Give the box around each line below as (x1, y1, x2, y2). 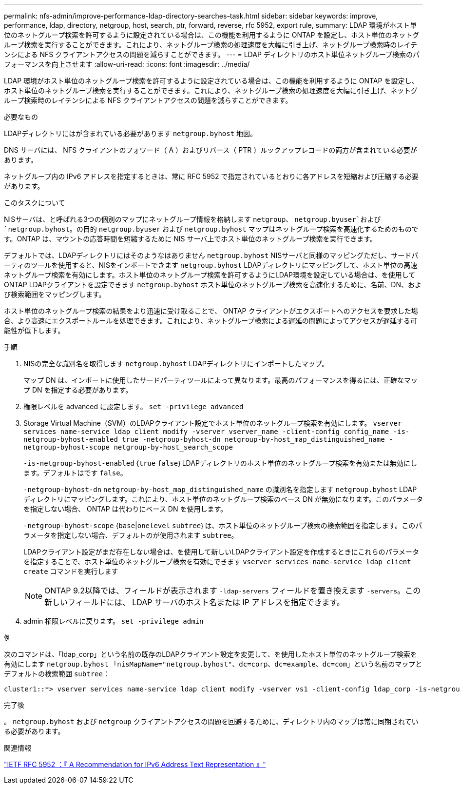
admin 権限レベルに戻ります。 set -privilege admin (23, 617, 204, 625)
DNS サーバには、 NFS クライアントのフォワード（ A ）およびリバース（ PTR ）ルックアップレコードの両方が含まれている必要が (4, 146, 417, 154)
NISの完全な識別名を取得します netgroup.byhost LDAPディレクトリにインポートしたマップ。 (23, 359, 329, 368)
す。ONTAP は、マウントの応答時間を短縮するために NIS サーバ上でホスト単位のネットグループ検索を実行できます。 (4, 235, 377, 243)
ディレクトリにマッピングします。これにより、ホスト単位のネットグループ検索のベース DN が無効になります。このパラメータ (23, 495, 423, 503)
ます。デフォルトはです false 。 (23, 469, 127, 477)
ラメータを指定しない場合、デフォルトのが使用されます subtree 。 (23, 531, 238, 539)
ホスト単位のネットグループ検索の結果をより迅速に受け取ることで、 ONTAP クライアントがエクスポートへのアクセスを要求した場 (4, 307, 418, 315)
